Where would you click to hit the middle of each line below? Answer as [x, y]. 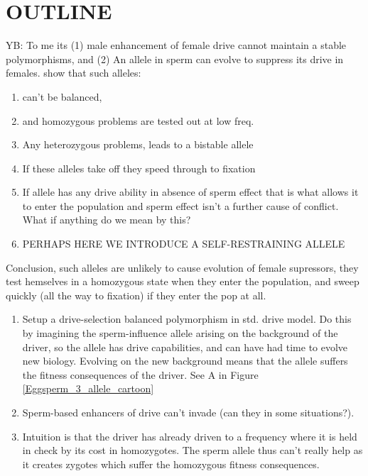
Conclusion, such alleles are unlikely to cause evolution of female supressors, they [182, 267]
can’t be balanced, [62, 96]
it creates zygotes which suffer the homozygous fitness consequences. [171, 464]
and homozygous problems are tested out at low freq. [138, 120]
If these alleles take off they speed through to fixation [139, 168]
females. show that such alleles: [74, 73]
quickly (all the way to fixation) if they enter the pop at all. [136, 295]
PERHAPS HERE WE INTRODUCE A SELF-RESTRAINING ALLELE [184, 244]
